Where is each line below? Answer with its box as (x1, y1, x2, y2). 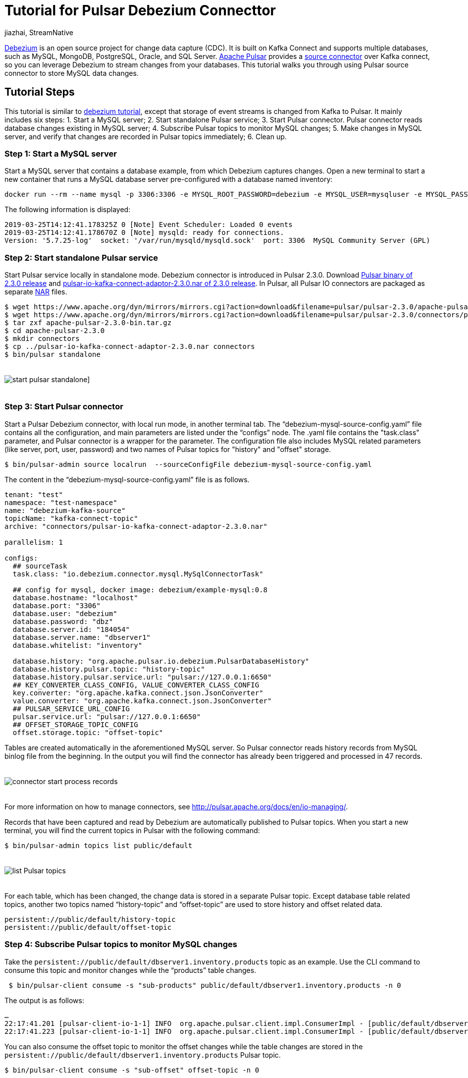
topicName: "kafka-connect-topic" (4, 514, 138, 522)
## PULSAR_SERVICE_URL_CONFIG (12, 704, 130, 713)
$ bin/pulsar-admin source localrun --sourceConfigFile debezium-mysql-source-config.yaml (4, 460, 372, 468)
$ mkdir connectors (4, 335, 80, 343)
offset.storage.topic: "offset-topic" (12, 728, 163, 737)
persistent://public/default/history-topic (4, 915, 176, 923)
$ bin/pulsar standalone (4, 350, 101, 359)
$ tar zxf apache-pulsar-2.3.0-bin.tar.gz (4, 319, 172, 327)
